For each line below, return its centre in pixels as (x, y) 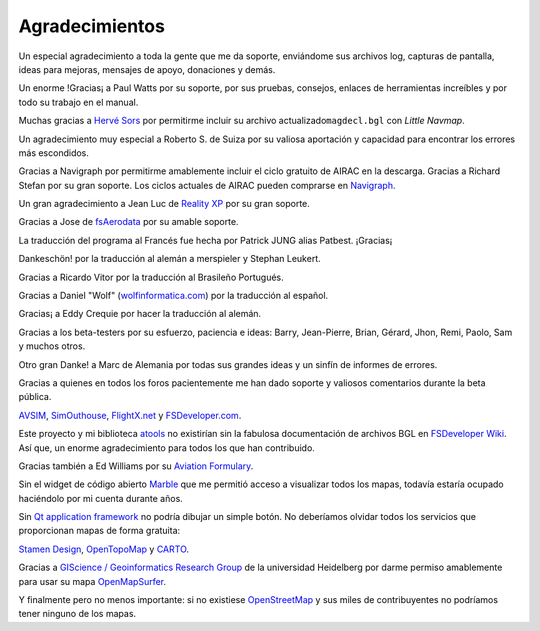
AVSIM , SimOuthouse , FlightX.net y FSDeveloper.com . (130, 415)
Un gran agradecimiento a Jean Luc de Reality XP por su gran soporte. (164, 204)
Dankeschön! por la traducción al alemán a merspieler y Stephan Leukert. (169, 259)
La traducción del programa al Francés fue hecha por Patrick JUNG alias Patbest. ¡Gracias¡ (205, 240)
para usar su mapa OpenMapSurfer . (92, 581)
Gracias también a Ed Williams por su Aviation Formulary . (136, 466)
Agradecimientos (91, 26)
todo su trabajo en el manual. (78, 102)
